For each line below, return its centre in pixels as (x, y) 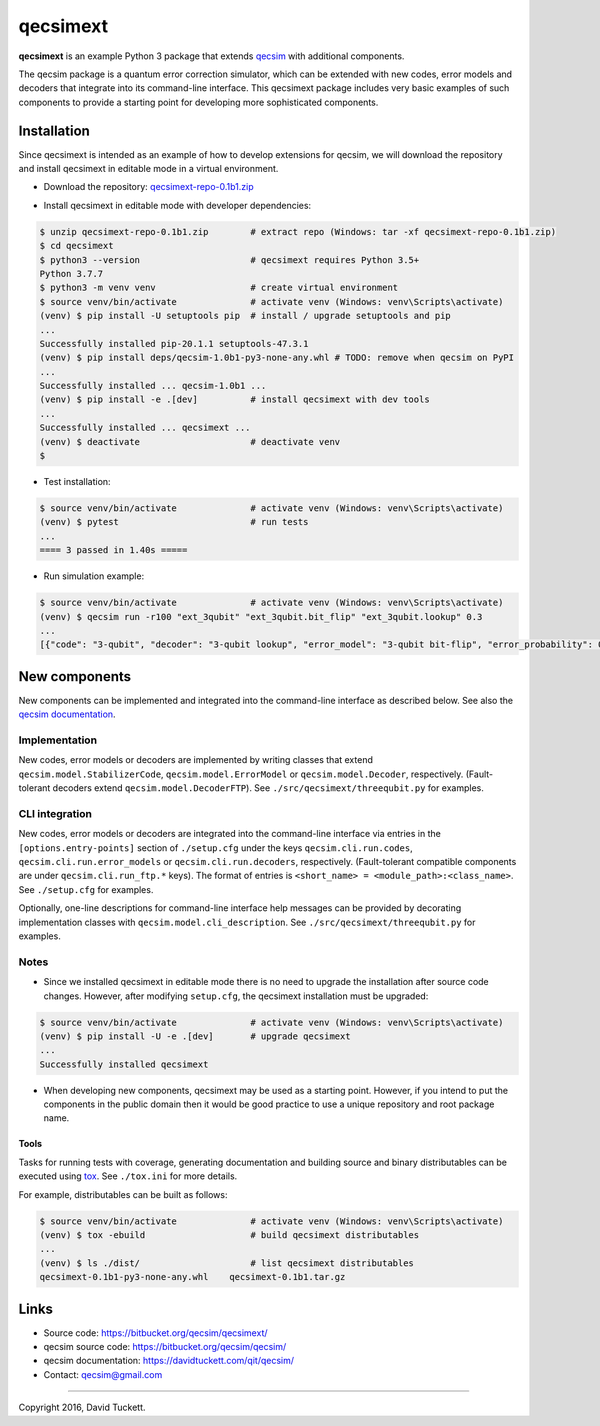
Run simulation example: (94, 576)
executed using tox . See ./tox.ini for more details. (128, 1176)
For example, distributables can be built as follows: (123, 1194)
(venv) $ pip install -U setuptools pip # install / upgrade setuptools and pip (245, 316)
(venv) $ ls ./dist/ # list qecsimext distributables (227, 1263)
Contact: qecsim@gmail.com (103, 1374)
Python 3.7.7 (71, 273)
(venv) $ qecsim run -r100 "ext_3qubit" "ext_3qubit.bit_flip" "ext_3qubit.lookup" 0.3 (261, 616)
